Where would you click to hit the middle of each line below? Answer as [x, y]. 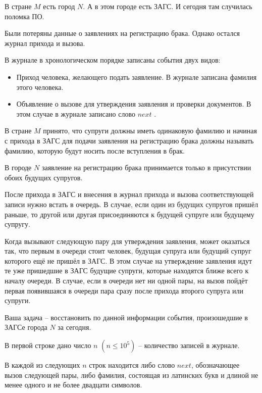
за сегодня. [74, 327]
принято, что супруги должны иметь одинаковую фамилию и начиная [150, 131]
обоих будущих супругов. [44, 177]
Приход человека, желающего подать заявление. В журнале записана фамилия [137, 77]
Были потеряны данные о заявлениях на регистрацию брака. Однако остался [122, 33]
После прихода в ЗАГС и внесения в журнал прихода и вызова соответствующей [129, 194]
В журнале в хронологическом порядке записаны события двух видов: [113, 60]
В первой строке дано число [48, 345]
